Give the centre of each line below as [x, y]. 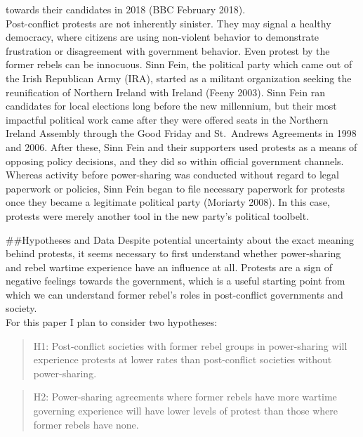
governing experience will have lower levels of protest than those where [186, 411]
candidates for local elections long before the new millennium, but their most [171, 106]
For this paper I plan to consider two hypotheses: [112, 322]
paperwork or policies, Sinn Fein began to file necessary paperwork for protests [176, 188]
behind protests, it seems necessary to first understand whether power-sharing [173, 253]
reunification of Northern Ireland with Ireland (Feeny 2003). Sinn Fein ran [165, 92]
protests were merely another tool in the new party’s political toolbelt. [158, 215]
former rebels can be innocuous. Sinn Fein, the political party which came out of [179, 64]
